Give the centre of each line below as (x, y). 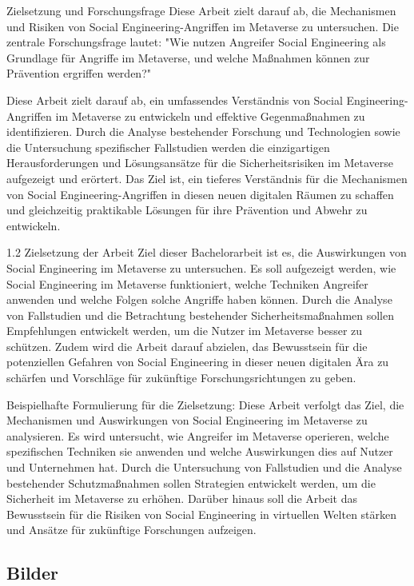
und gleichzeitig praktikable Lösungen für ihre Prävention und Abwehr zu (187, 210)
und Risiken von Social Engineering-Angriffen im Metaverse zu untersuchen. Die (203, 26)
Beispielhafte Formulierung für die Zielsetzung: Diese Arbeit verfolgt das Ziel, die (205, 404)
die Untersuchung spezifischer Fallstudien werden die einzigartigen (168, 147)
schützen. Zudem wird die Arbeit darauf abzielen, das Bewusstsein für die (187, 346)
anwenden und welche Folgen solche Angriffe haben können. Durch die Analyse (199, 299)
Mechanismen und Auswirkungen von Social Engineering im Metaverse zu (187, 420)
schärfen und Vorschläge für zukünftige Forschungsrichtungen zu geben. (181, 378)
